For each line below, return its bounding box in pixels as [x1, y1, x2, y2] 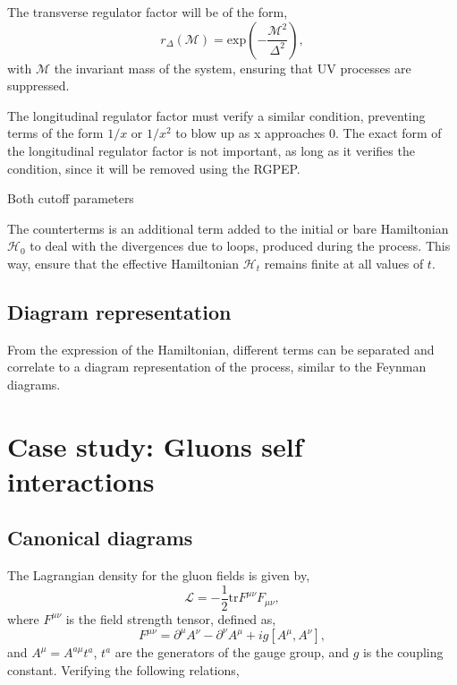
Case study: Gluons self [7, 427, 303, 464]
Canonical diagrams [7, 524, 193, 552]
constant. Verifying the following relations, [7, 660, 240, 679]
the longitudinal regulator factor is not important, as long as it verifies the [7, 141, 415, 159]
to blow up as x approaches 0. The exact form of [175, 124, 442, 142]
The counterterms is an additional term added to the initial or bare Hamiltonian [7, 218, 449, 237]
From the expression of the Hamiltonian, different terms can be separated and [7, 339, 435, 358]
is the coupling [362, 643, 444, 662]
